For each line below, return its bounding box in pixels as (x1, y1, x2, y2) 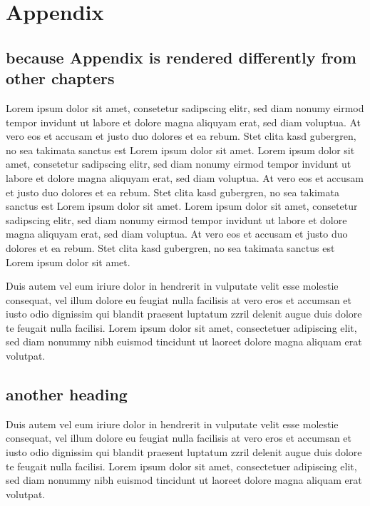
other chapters (6, 67, 115, 89)
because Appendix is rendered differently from (6, 46, 356, 68)
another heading (6, 383, 128, 405)
